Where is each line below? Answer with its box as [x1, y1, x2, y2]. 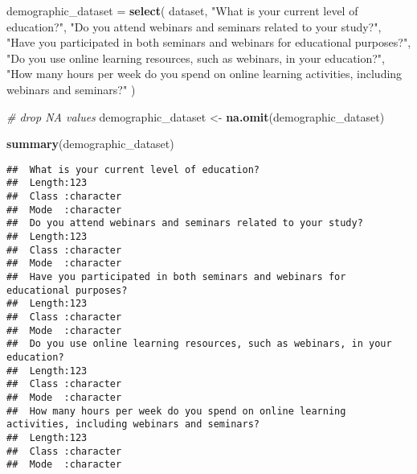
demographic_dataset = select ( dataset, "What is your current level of [6, 2, 358, 19]
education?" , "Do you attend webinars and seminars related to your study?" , [6, 18, 382, 35]
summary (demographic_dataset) [6, 135, 174, 152]
